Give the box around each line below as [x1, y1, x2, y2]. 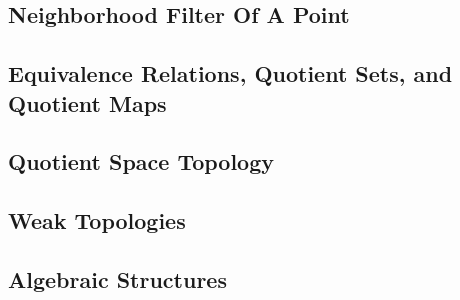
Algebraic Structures [8, 263, 227, 294]
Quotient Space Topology [8, 146, 275, 177]
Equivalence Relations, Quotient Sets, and [8, 58, 453, 89]
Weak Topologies [8, 205, 186, 236]
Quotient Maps [8, 87, 167, 118]
